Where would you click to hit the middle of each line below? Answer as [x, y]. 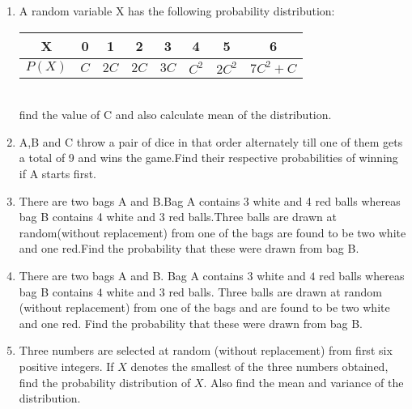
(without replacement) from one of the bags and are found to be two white [204, 307]
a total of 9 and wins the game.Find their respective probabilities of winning [208, 158]
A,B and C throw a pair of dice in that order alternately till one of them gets [211, 141]
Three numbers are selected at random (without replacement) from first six [206, 350]
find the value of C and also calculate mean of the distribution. [175, 115]
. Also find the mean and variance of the [304, 382]
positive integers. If [66, 366]
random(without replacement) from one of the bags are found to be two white [212, 232]
